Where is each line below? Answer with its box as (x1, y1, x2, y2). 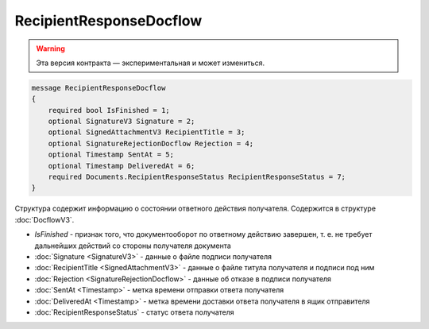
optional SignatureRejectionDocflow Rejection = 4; (48, 139, 254, 148)
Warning (36, 44, 65, 53)
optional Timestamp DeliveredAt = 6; (48, 161, 195, 170)
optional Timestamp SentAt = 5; (48, 150, 175, 159)
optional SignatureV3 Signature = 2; (48, 117, 195, 126)
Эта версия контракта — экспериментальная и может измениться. (36, 58, 265, 68)
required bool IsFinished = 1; (48, 106, 170, 114)
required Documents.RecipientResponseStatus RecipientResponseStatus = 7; (48, 172, 346, 182)
